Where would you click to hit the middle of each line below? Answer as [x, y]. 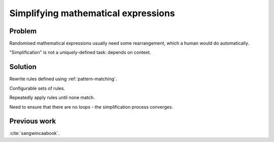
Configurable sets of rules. [37, 88]
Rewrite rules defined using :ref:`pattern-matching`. [63, 79]
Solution [23, 67]
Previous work [33, 121]
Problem [23, 31]
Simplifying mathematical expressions [92, 13]
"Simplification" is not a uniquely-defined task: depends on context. [80, 53]
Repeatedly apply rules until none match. [52, 98]
